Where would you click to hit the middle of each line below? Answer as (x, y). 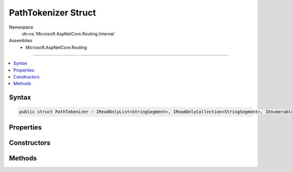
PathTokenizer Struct (53, 13)
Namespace (21, 27)
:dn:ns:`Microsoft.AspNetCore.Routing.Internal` (68, 33)
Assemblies (21, 41)
